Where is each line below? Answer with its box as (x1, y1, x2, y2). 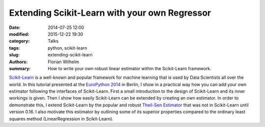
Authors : (9, 59, 28, 65)
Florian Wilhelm (48, 59, 79, 65)
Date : (9, 25, 21, 30)
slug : (9, 52, 20, 58)
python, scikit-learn (48, 45, 87, 51)
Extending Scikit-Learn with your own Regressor (9, 7, 211, 18)
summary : (9, 65, 31, 71)
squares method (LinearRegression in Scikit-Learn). (9, 116, 114, 122)
